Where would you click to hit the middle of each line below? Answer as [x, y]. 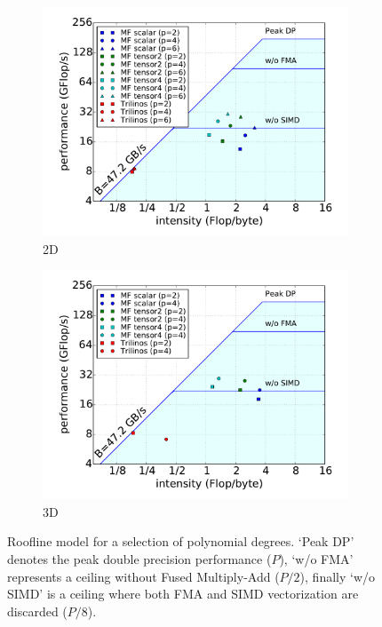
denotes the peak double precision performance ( [139, 558]
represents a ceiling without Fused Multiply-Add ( [143, 576]
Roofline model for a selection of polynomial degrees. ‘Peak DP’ [181, 541]
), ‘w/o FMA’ [316, 558]
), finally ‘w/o [337, 576]
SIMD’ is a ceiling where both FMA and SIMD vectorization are [183, 594]
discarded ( [37, 611]
